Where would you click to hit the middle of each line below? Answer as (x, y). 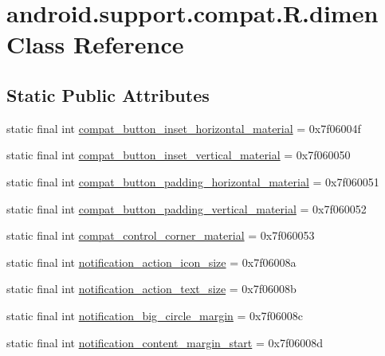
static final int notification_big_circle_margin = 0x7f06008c (155, 315)
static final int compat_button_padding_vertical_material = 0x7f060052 (187, 208)
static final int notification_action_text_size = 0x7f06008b (151, 289)
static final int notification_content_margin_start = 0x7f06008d (165, 342)
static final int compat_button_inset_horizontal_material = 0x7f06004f (184, 128)
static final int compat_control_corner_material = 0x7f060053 (161, 235)
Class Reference (95, 44)
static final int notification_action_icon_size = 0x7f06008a (151, 262)
